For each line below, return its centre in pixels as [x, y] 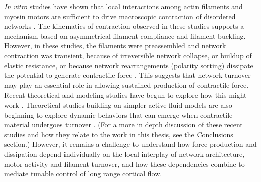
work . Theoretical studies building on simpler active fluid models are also [118, 104]
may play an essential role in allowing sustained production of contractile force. [126, 85]
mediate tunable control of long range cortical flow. [83, 174]
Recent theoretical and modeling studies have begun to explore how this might [125, 95]
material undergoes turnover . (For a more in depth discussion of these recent [123, 124]
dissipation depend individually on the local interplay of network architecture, [124, 154]
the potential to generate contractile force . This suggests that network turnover [127, 75]
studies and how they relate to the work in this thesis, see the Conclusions [119, 134]
